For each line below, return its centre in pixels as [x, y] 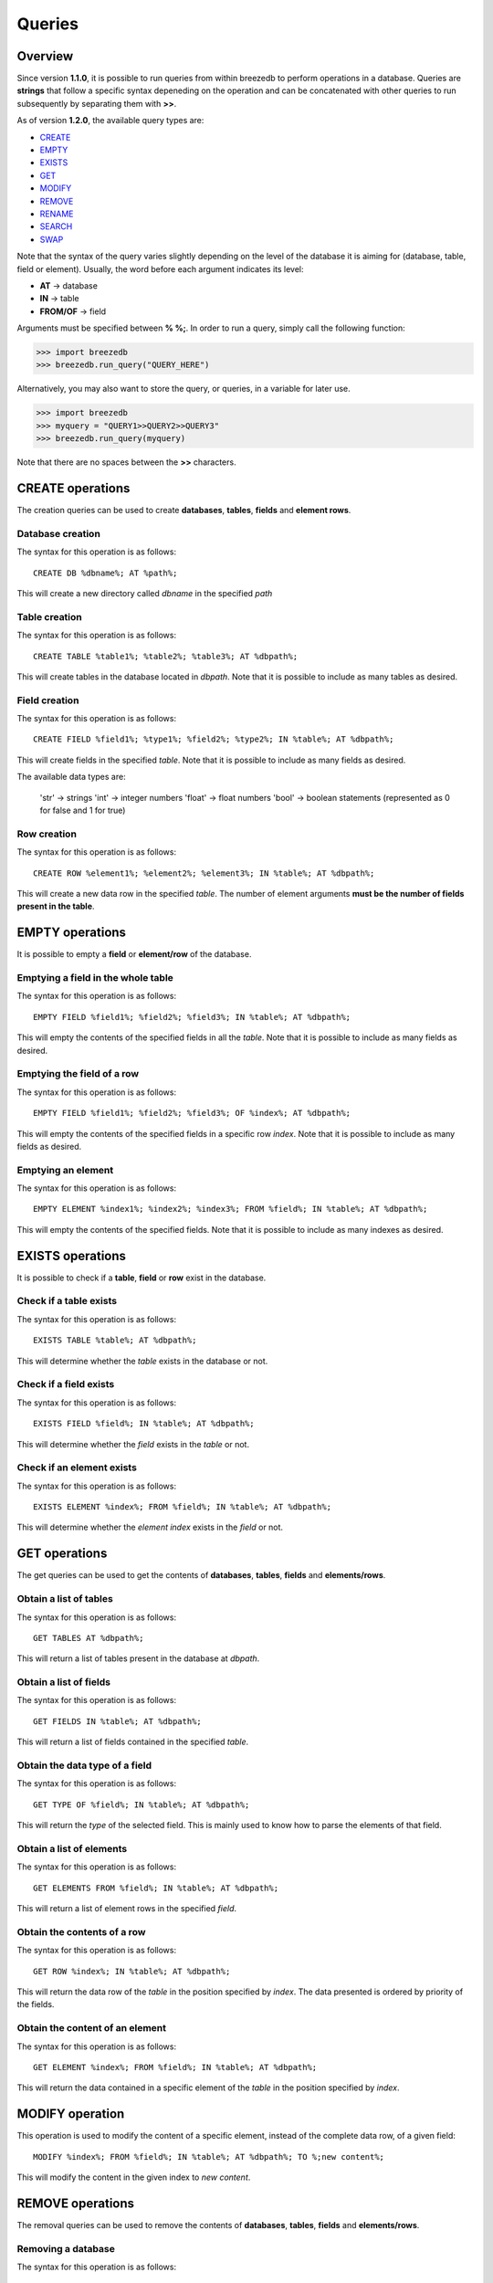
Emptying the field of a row [78, 1074]
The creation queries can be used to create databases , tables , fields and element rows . [184, 510]
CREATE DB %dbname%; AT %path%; [105, 573]
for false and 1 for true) [83, 810]
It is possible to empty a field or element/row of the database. [134, 954]
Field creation [48, 700]
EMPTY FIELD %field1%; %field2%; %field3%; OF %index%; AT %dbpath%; [192, 1113]
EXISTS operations [72, 1256]
